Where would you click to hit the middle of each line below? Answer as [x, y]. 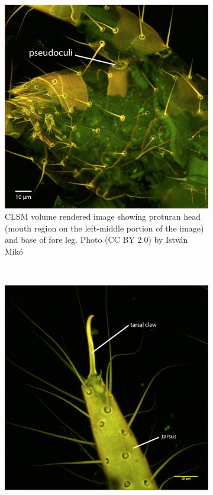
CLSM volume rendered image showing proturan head [103, 216]
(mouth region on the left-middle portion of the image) [104, 228]
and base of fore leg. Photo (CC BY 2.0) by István [96, 240]
